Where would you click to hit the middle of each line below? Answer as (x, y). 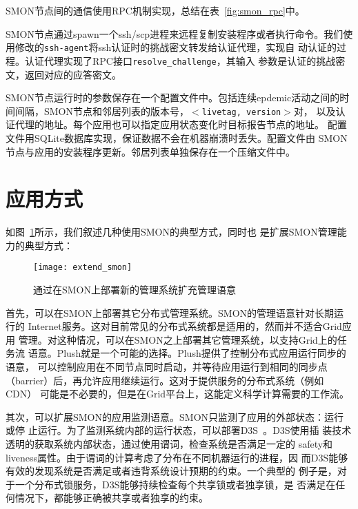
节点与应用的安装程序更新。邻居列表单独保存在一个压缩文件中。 (150, 151)
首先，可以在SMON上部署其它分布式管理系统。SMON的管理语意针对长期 (170, 312)
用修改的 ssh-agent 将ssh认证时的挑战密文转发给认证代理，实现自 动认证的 (171, 47)
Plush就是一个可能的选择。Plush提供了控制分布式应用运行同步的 (201, 353)
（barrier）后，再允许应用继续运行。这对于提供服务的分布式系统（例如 (165, 380)
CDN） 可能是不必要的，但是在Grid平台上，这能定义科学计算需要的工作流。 (178, 394)
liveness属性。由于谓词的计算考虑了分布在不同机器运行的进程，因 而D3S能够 (177, 457)
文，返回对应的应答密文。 (63, 74)
